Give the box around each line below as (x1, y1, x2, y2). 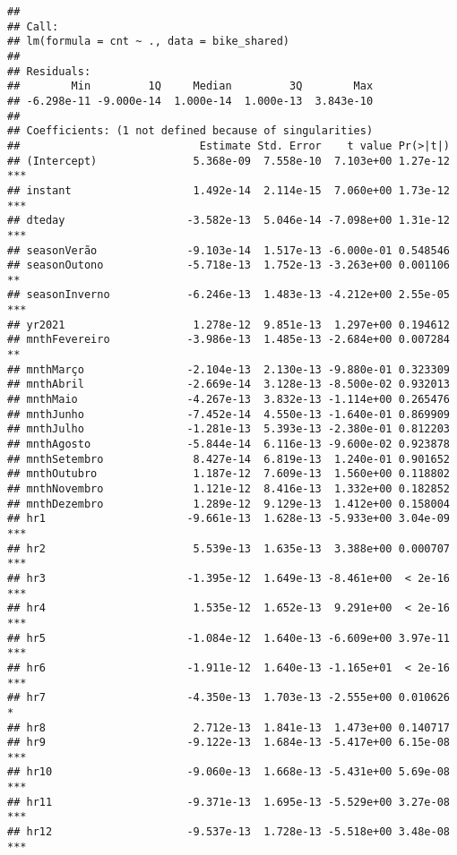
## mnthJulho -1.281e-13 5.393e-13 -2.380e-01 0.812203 (7, 423, 450, 436)
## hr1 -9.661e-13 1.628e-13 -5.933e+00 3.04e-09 (7, 512, 450, 526)
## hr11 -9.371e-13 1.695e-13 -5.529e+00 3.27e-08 (7, 795, 450, 808)
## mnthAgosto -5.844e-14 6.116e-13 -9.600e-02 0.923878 (7, 438, 450, 451)
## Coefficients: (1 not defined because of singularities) (7, 124, 374, 138)
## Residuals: (7, 64, 91, 78)
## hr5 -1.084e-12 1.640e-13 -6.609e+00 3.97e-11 (7, 631, 450, 645)
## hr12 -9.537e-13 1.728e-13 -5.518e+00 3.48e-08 (7, 825, 450, 839)
